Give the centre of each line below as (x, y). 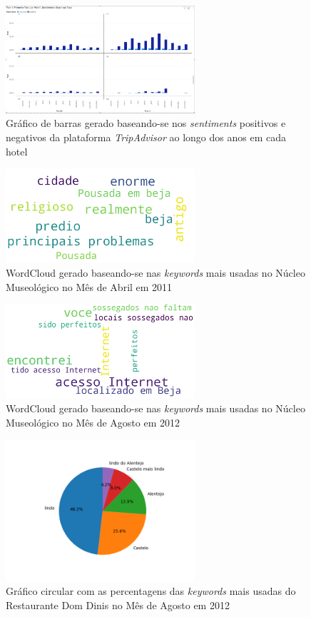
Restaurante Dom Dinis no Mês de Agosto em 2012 (118, 605)
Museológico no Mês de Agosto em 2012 (93, 422)
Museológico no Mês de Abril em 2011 (89, 286)
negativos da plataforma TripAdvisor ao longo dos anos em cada (146, 137)
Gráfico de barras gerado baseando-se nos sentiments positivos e (146, 123)
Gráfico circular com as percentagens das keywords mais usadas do (151, 591)
